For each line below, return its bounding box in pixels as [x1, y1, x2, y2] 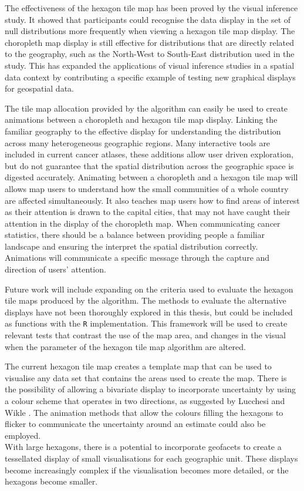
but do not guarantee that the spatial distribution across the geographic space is [5, 159, 294, 171]
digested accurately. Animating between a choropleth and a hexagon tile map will [5, 171, 298, 183]
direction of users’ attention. [5, 263, 106, 275]
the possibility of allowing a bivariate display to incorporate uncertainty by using [5, 383, 296, 395]
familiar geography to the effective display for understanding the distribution [5, 125, 281, 137]
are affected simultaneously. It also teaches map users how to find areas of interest [5, 194, 300, 206]
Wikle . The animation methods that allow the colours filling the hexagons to [5, 406, 283, 418]
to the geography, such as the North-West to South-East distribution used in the [5, 48, 295, 60]
